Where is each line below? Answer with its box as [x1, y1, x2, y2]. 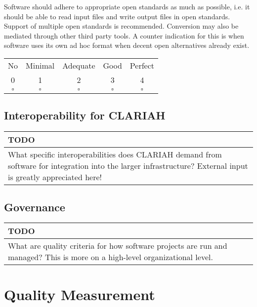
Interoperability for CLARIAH [4, 108, 166, 123]
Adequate [62, 59, 95, 71]
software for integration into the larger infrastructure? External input [8, 160, 248, 172]
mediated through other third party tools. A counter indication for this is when [4, 30, 244, 40]
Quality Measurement [4, 284, 155, 304]
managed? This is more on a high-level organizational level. [8, 251, 213, 263]
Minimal [26, 59, 55, 71]
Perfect [129, 59, 155, 71]
